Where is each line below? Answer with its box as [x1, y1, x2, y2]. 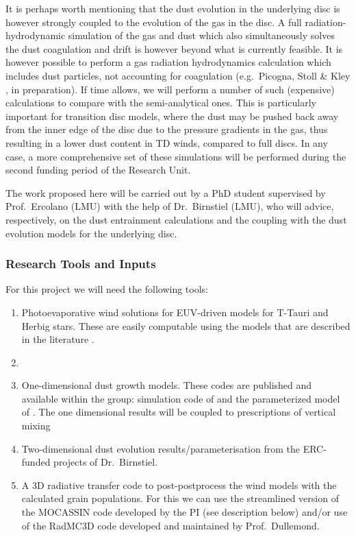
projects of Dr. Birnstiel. [53, 455, 158, 469]
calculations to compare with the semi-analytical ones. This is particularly [5, 95, 316, 110]
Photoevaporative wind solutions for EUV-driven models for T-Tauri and [21, 305, 329, 319]
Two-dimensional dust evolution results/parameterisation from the [21, 441, 300, 455]
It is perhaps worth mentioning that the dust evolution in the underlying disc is [5, 1, 340, 15]
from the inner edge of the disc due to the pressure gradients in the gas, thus [5, 122, 328, 136]
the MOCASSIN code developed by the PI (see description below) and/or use [21, 505, 348, 519]
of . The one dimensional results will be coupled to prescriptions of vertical [21, 405, 336, 419]
